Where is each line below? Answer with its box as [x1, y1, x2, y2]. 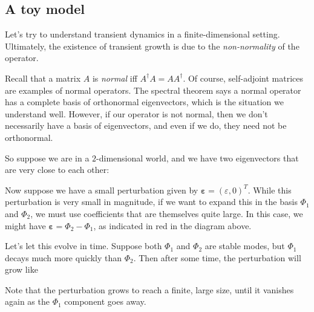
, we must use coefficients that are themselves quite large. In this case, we [30, 207, 303, 219]
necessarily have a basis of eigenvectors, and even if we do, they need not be [5, 119, 287, 132]
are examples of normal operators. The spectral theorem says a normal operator [5, 83, 301, 96]
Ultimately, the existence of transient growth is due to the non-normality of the [5, 39, 299, 52]
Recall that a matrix [5, 71, 81, 84]
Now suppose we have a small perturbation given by [5, 183, 198, 196]
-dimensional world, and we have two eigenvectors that [96, 151, 299, 164]
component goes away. [64, 295, 146, 308]
